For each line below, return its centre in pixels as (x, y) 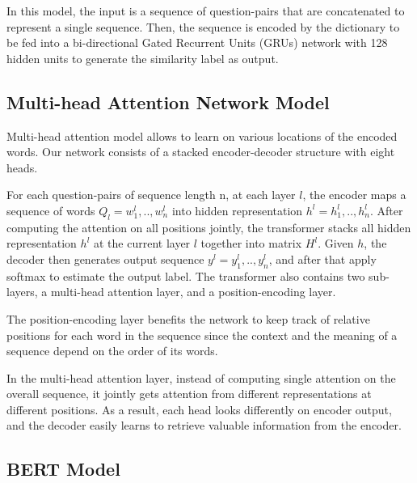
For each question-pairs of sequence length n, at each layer (151, 195)
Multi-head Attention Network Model (168, 102)
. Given (336, 243)
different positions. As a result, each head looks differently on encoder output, (199, 409)
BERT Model (63, 469)
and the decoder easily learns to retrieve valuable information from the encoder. (204, 425)
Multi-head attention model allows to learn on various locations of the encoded (202, 136)
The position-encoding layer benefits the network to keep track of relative (188, 318)
